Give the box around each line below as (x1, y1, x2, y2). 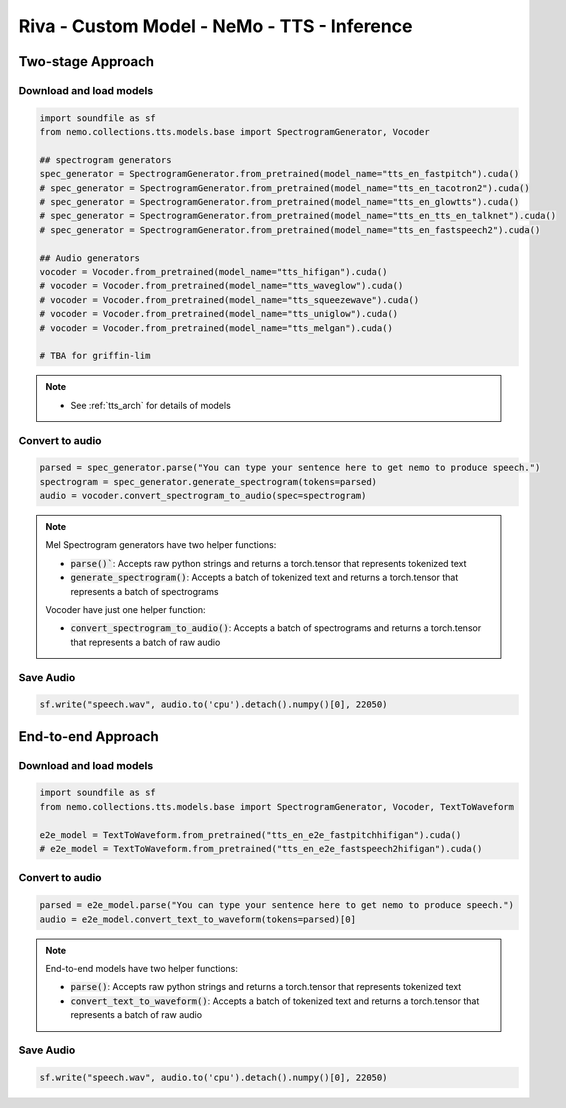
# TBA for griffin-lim (39, 350, 151, 362)
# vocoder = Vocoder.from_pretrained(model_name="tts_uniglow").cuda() (39, 308, 399, 320)
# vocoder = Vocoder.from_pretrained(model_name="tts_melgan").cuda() (39, 322, 394, 334)
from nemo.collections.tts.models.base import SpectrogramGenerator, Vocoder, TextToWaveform (39, 801, 515, 812)
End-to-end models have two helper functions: (45, 962, 239, 974)
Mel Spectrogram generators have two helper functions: (45, 539, 277, 551)
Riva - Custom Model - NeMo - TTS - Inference (18, 15, 413, 37)
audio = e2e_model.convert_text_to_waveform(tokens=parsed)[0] (39, 913, 357, 925)
